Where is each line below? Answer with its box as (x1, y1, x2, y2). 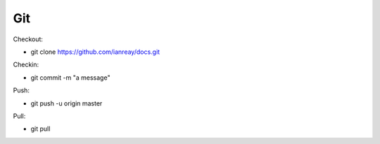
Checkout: (13, 35, 44, 43)
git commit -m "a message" (30, 73, 110, 82)
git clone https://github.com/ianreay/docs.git (30, 48, 160, 56)
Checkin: (13, 60, 39, 69)
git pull (30, 124, 51, 133)
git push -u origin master (30, 99, 103, 108)
